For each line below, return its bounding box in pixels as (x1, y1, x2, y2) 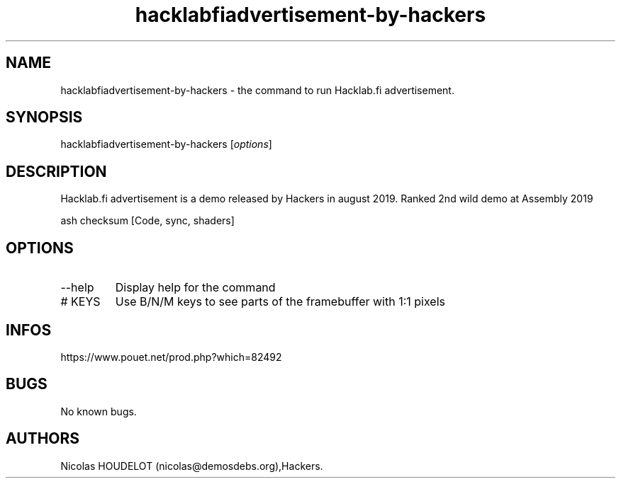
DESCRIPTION (6, 162, 107, 180)
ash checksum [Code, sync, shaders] (60, 214, 235, 227)
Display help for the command (115, 280, 276, 295)
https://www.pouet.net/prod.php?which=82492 (60, 350, 282, 363)
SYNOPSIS (6, 108, 83, 127)
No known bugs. (60, 405, 137, 417)
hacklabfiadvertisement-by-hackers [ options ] (60, 138, 272, 151)
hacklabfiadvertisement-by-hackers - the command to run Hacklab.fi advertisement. (60, 83, 454, 96)
